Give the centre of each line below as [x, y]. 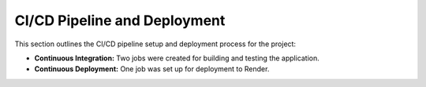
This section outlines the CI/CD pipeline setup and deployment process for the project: [155, 44]
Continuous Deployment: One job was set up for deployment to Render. [152, 69]
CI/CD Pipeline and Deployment [120, 20]
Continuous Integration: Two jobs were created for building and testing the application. [177, 58]
